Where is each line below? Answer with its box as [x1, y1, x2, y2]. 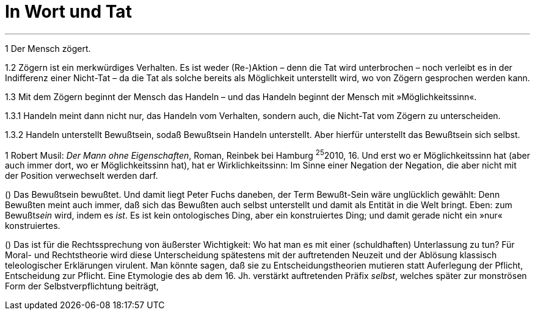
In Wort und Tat [5, 1, 132, 22]
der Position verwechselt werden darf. [5, 170, 158, 181]
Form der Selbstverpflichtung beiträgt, [5, 281, 159, 292]
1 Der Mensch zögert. [5, 43, 91, 54]
